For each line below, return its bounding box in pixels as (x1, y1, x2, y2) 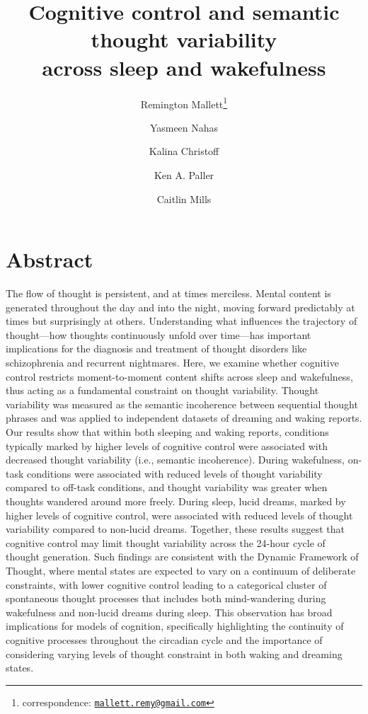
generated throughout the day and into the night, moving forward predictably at (6, 299, 355, 314)
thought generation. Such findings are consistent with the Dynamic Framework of (6, 549, 359, 564)
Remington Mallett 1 (140, 94, 228, 111)
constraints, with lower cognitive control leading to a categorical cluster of (6, 577, 327, 592)
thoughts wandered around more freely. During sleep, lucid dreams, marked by (6, 493, 346, 508)
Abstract (6, 245, 93, 274)
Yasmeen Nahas (149, 120, 219, 134)
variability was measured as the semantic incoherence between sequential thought (6, 396, 358, 411)
